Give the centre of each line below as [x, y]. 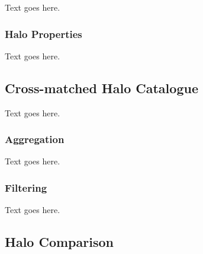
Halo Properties [43, 34]
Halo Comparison [59, 242]
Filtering [26, 187]
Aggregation [35, 139]
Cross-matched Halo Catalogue [101, 88]
